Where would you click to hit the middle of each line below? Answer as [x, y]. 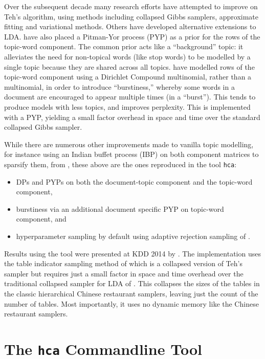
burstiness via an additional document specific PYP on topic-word [120, 208]
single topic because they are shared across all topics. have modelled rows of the [129, 66]
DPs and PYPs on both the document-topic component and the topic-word [134, 181]
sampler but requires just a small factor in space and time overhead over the [124, 273]
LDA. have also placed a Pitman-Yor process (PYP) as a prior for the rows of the [132, 36]
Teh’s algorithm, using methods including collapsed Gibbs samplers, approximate [131, 16]
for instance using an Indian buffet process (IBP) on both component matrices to [131, 154]
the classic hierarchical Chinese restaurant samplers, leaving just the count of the [131, 293]
